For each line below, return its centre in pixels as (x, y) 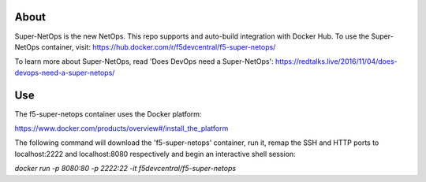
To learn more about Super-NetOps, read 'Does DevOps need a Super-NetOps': (144, 61)
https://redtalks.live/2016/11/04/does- (336, 61)
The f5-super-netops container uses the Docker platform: (108, 113)
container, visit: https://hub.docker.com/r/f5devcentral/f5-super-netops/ (158, 46)
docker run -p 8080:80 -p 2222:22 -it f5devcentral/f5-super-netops (125, 169)
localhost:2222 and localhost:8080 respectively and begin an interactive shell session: (155, 154)
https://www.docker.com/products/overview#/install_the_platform (121, 128)
